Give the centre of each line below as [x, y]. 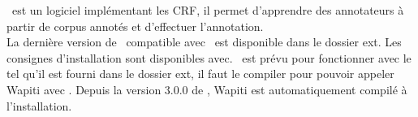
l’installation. [39, 105]
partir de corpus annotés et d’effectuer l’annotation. [135, 26]
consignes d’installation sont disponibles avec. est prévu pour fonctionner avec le [209, 57]
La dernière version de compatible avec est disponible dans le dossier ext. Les [204, 42]
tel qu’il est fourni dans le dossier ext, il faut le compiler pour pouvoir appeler [200, 74]
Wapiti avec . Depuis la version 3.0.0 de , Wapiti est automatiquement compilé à [207, 89]
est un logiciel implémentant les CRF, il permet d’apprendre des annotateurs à [208, 10]
